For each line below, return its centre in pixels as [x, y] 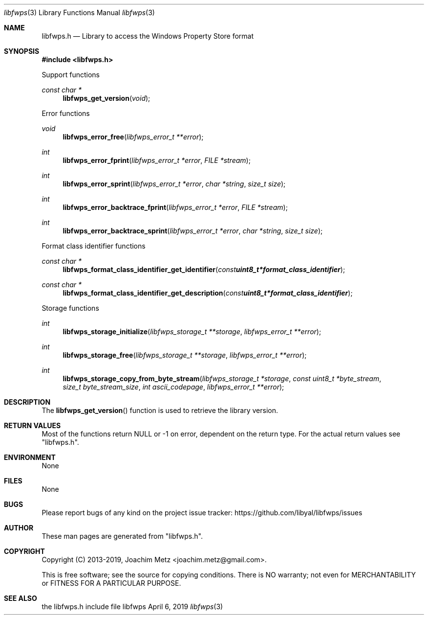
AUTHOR [19, 528]
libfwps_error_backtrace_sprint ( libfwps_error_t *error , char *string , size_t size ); [193, 231]
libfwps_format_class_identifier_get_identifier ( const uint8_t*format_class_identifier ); [204, 269]
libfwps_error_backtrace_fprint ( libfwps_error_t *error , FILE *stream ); [175, 207]
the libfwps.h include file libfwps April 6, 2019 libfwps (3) [132, 607]
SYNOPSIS [22, 51]
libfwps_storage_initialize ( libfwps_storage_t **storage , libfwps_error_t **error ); [192, 332]
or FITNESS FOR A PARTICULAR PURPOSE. [111, 583]
